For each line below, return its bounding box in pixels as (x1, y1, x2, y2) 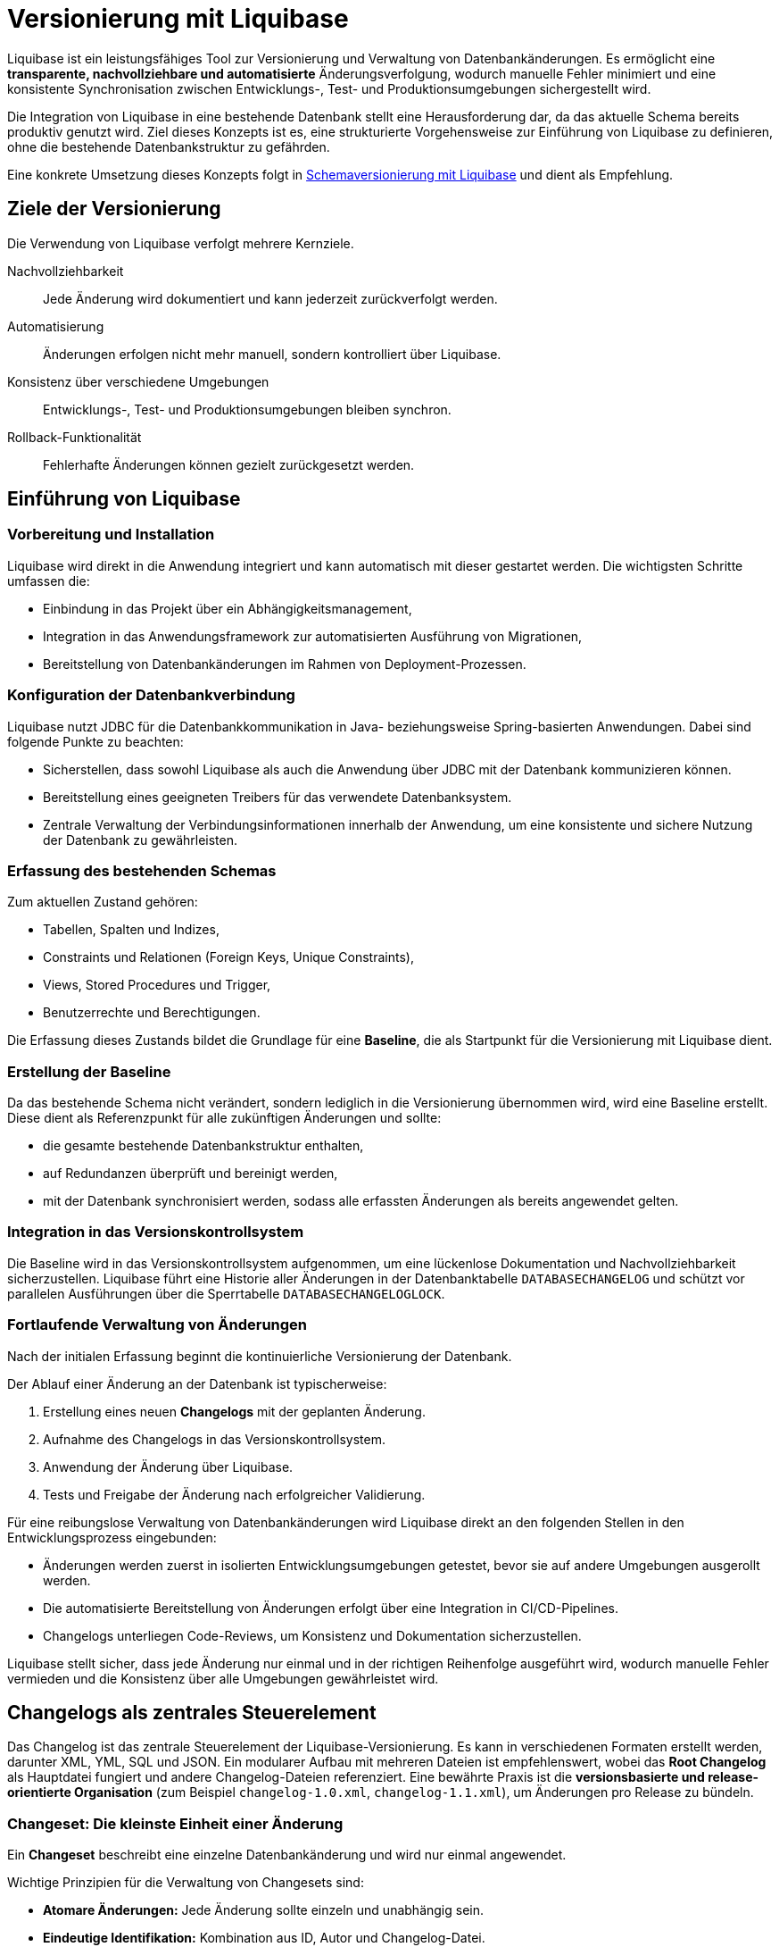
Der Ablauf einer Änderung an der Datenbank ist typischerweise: (7, 1375, 387, 1391)
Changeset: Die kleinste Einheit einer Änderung (7, 1814, 344, 1833)
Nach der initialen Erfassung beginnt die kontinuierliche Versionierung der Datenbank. (7, 1348, 512, 1364)
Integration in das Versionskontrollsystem (7, 1223, 304, 1241)
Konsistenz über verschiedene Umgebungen (7, 373, 269, 389)
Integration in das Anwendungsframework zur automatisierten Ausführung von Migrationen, (43, 628, 583, 644)
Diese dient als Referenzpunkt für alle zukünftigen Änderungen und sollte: (7, 1110, 442, 1126)
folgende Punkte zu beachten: (7, 733, 184, 749)
